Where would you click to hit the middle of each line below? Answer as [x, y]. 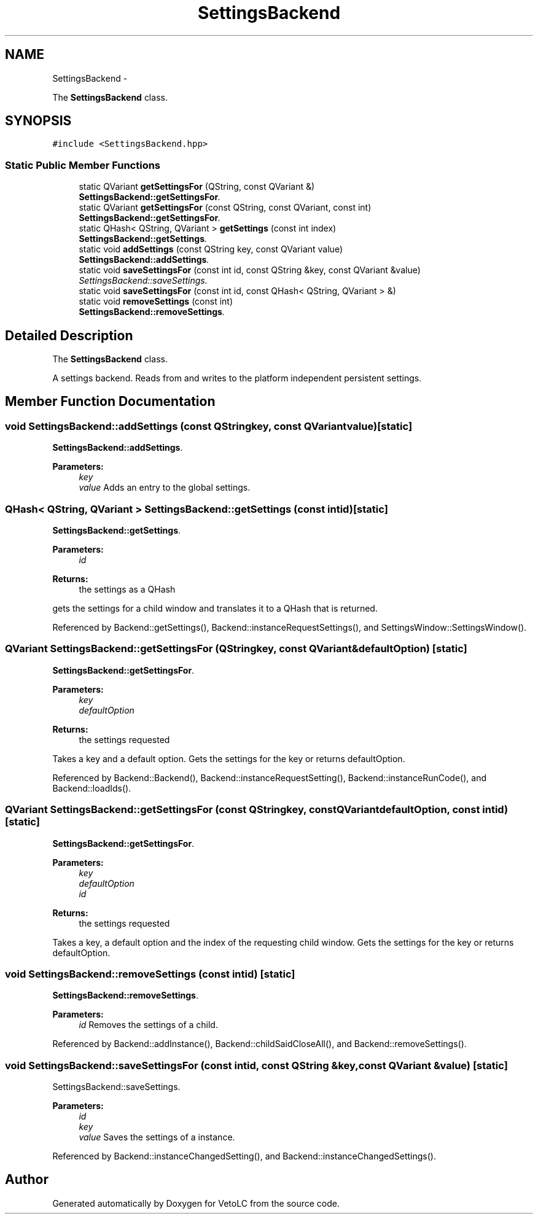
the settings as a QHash [127, 589]
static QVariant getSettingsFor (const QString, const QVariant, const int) [225, 208]
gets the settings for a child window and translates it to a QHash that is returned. [215, 608]
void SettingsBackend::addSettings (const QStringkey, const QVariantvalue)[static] [209, 426]
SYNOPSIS [38, 121]
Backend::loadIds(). [92, 788]
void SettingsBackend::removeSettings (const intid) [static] [150, 974]
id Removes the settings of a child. [148, 1025]
